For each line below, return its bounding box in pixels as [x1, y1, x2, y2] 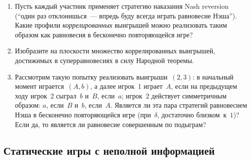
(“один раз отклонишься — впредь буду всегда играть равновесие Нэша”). [15, 10, 237, 20]
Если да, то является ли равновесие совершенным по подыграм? [15, 119, 206, 129]
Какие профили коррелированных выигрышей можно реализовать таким [15, 20, 227, 30]
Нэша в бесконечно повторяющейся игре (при [15, 109, 151, 119]
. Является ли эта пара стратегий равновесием [110, 100, 247, 110]
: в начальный [192, 71, 234, 81]
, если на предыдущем [171, 81, 237, 91]
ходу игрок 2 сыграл [15, 90, 77, 100]
